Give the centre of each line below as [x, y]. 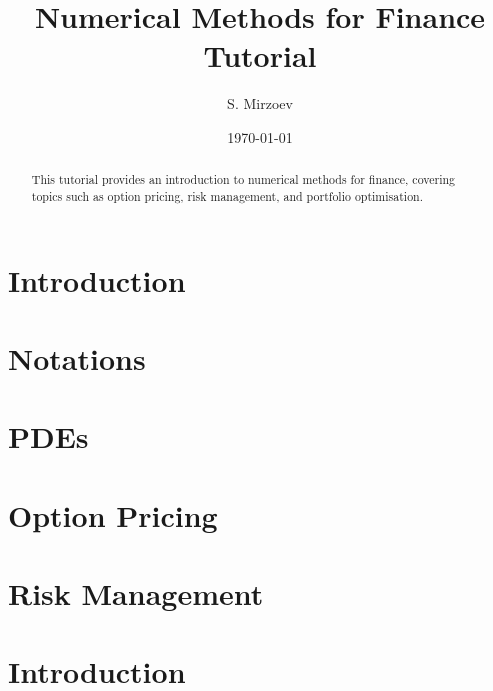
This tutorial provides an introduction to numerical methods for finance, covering [243, 179]
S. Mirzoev [260, 103]
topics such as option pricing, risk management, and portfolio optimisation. [227, 195]
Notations [77, 357]
